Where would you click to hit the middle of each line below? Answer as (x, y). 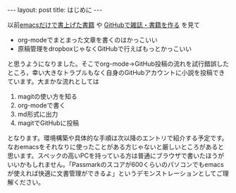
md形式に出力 (38, 114)
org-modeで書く (41, 105)
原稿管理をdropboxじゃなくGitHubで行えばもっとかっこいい (105, 49)
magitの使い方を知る (47, 96)
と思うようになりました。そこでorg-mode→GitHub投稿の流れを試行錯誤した (118, 64)
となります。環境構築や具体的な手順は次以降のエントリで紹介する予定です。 (118, 138)
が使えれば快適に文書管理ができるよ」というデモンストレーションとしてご (115, 173)
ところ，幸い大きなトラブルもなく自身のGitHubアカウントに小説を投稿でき (116, 72)
